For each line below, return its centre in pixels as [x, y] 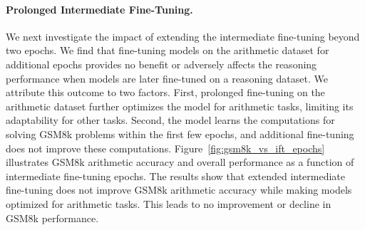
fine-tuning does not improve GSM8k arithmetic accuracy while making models [179, 190]
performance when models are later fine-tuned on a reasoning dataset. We [167, 78]
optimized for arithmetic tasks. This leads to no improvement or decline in [169, 203]
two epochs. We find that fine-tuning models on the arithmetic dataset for [168, 50]
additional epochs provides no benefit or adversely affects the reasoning [161, 64]
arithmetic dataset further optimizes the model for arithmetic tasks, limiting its [180, 106]
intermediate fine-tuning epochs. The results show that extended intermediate [176, 176]
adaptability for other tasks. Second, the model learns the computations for [170, 120]
